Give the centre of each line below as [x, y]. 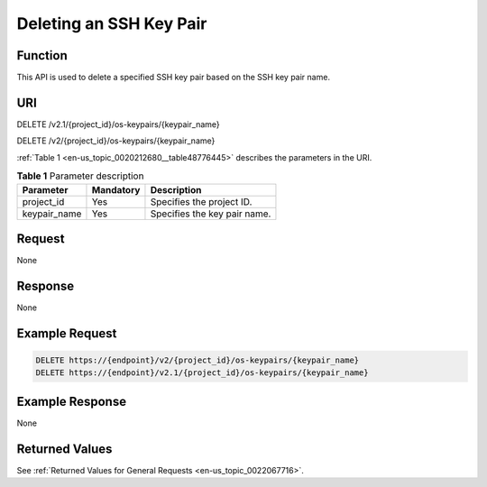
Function [42, 55]
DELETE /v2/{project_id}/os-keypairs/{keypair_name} [116, 141]
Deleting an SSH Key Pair [112, 23]
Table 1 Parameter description [80, 176]
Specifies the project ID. [201, 201]
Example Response [71, 401]
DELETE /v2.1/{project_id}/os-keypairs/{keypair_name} [118, 124]
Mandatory [116, 189]
